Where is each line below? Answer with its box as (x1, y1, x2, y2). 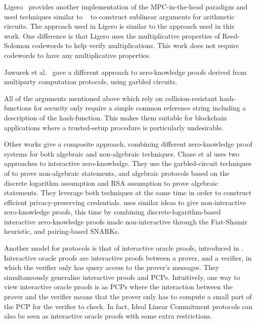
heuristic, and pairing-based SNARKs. (4, 226, 120, 236)
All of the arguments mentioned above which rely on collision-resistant (4, 93, 217, 103)
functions (4, 103, 32, 113)
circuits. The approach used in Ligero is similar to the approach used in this (4, 21, 234, 31)
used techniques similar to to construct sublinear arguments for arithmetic (4, 11, 235, 21)
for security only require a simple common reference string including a (34, 103, 246, 113)
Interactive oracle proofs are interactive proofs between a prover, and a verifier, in (4, 252, 252, 263)
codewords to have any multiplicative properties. (4, 50, 151, 60)
